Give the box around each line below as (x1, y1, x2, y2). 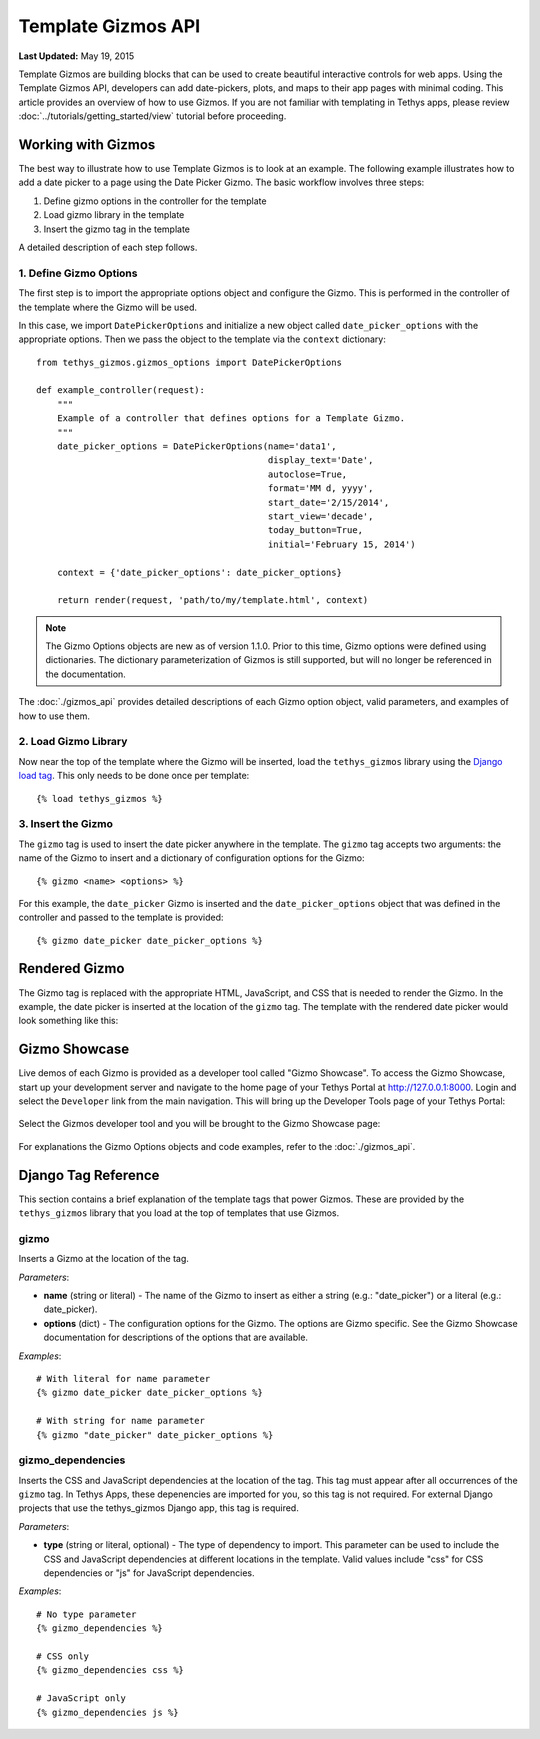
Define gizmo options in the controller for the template (43, 195, 267, 207)
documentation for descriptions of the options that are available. (43, 1331, 309, 1344)
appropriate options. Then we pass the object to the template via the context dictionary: (18, 333, 387, 345)
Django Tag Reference (18, 1166, 160, 1184)
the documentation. (45, 668, 127, 680)
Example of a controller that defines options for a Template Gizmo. (56, 413, 406, 424)
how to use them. (18, 710, 90, 722)
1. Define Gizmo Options (18, 266, 138, 280)
